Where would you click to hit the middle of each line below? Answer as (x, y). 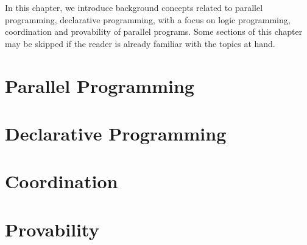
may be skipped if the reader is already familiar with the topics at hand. (140, 43)
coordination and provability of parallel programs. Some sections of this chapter (154, 31)
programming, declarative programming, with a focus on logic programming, (148, 19)
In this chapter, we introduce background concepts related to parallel (134, 7)
